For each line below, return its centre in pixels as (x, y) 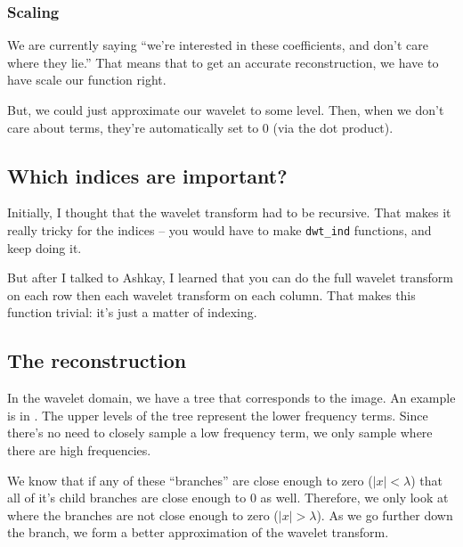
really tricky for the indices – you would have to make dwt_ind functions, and (219, 229)
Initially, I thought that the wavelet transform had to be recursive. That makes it (229, 212)
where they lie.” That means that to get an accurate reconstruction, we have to (223, 62)
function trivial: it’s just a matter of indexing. (132, 312)
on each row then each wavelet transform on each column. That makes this (211, 294)
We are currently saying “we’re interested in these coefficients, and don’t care (218, 45)
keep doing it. (45, 247)
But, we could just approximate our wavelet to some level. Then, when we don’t (226, 110)
